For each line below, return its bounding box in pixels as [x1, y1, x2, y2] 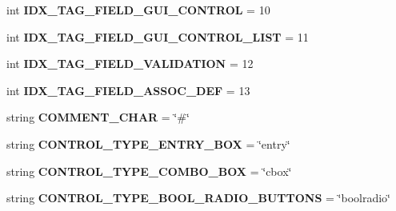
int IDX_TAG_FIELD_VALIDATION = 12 [6, 55, 254, 72]
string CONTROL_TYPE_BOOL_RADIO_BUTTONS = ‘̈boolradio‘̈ [6, 189, 390, 206]
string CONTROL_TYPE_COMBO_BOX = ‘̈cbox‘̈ [6, 162, 292, 179]
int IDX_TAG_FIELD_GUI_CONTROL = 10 [6, 2, 270, 18]
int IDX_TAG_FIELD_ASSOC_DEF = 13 [6, 82, 250, 98]
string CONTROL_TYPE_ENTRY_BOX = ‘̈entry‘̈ [6, 135, 290, 152]
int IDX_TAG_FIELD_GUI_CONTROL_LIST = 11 [6, 28, 309, 45]
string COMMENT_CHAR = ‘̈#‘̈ [6, 109, 190, 125]
